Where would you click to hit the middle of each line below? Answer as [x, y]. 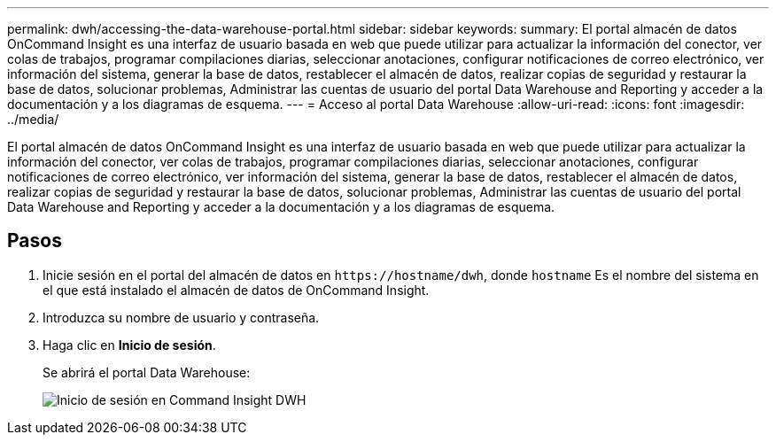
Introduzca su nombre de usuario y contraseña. [181, 317]
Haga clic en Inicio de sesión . [129, 345]
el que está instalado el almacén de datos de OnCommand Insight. [236, 290]
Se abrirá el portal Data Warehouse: [147, 372]
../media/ [33, 119]
